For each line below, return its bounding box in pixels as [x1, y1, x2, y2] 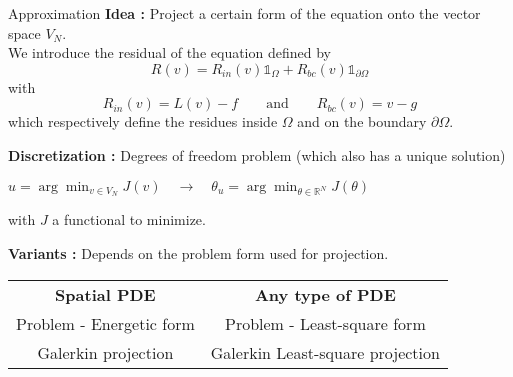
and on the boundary [297, 111, 427, 132]
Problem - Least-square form [224, 311, 426, 335]
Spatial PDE [55, 282, 156, 306]
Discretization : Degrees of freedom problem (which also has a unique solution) [8, 144, 506, 165]
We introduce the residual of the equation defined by [8, 42, 331, 63]
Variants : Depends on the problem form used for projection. [8, 243, 389, 264]
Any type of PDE [254, 282, 396, 306]
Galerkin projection [37, 340, 174, 364]
